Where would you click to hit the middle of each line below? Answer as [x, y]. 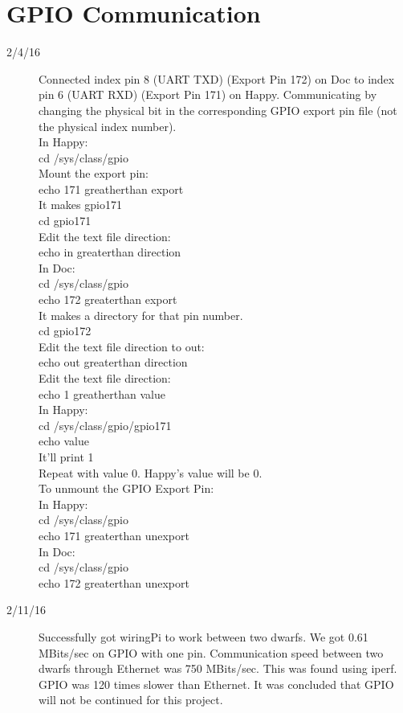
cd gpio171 [65, 221]
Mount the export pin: [94, 173]
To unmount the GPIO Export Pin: [126, 488]
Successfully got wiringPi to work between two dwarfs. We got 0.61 [204, 636]
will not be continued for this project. [131, 700]
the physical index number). [108, 126]
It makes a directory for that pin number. [141, 315]
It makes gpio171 [80, 205]
